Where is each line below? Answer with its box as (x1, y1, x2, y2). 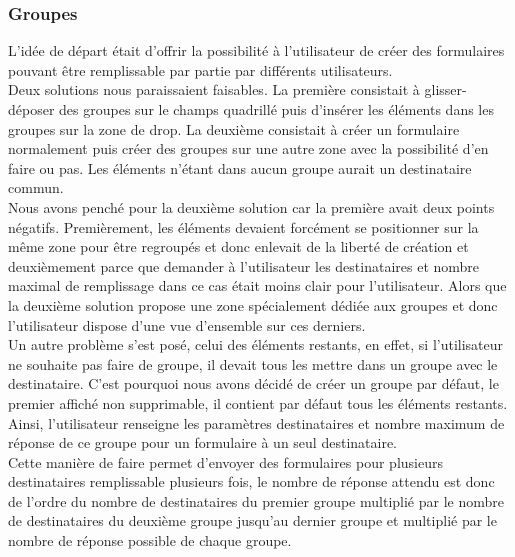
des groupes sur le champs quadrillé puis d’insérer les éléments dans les (59, 99, 494, 119)
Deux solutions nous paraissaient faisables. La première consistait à (8, 79, 420, 100)
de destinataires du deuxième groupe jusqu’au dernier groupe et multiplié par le (8, 510, 497, 531)
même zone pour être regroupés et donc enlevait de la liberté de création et (8, 236, 469, 257)
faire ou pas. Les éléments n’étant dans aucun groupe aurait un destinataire (8, 157, 472, 178)
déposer (8, 99, 55, 119)
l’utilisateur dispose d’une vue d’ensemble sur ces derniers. (8, 314, 366, 335)
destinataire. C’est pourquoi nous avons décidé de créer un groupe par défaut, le (8, 373, 499, 394)
